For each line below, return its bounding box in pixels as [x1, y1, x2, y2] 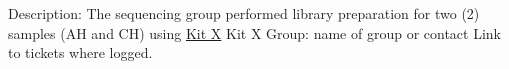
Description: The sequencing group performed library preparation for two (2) [8, 3, 480, 23]
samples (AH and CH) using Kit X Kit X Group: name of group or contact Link [8, 22, 502, 43]
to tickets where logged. [8, 42, 153, 63]
